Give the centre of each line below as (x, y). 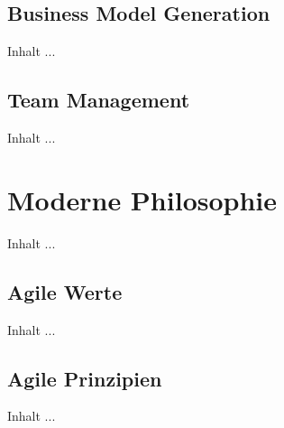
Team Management (99, 100)
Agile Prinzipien (85, 378)
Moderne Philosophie (142, 199)
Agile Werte (65, 291)
